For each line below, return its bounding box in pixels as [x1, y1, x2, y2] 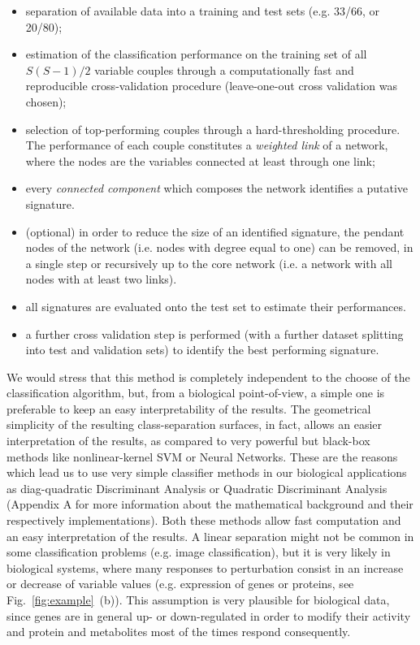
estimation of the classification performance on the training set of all [25, 45, 367, 63]
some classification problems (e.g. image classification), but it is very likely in [6, 543, 391, 561]
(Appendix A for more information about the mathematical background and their [6, 496, 414, 513]
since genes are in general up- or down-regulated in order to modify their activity [6, 607, 411, 624]
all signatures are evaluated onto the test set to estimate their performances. [25, 297, 406, 314]
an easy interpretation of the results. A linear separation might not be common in [6, 527, 414, 544]
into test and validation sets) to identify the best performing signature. [25, 341, 379, 358]
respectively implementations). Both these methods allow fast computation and [6, 512, 401, 529]
